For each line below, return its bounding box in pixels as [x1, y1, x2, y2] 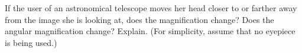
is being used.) [5, 36, 57, 48]
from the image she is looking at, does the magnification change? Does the [5, 13, 274, 25]
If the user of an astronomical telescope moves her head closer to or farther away [5, 2, 297, 14]
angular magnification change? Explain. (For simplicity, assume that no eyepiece [5, 25, 295, 37]
